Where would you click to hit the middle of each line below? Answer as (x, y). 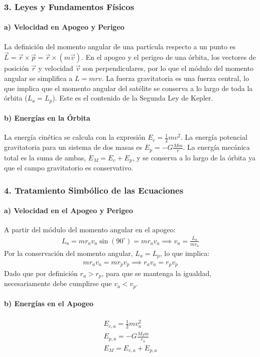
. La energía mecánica (216, 147)
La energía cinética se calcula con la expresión (75, 137)
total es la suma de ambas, (45, 157)
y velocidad (56, 68)
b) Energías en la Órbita (47, 118)
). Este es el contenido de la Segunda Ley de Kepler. (133, 98)
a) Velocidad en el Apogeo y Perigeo (69, 210)
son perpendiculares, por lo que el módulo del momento (168, 68)
